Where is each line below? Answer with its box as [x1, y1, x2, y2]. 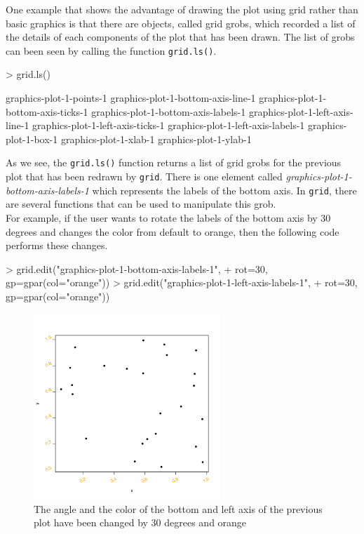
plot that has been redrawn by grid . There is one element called [6, 169, 283, 184]
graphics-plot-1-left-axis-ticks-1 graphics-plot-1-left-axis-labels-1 [32, 118, 305, 133]
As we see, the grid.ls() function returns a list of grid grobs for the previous [6, 155, 342, 170]
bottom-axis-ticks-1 [6, 104, 88, 119]
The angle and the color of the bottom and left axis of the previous [34, 501, 323, 516]
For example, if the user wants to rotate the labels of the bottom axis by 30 [6, 210, 331, 225]
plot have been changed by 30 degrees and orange [34, 515, 247, 530]
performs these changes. [6, 238, 108, 253]
